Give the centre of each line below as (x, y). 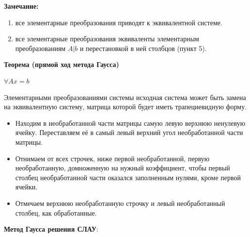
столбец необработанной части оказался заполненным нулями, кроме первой (128, 177)
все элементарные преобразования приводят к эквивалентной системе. (119, 22)
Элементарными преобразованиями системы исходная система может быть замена (125, 97)
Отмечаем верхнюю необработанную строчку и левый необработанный (120, 203)
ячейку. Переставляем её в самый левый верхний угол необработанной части (129, 132)
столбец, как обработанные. (56, 212)
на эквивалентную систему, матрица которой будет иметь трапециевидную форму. (125, 107)
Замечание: (21, 6)
